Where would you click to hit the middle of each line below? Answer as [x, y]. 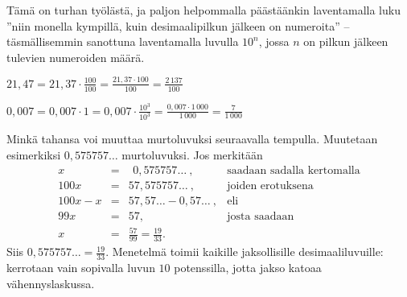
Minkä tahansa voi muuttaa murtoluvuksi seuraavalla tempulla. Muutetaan [192, 139]
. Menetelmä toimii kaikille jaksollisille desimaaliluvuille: [245, 252]
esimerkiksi [34, 155]
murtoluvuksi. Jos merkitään [192, 155]
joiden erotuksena [270, 186]
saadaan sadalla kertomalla [294, 170]
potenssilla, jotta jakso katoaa [248, 267]
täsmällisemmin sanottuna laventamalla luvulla [123, 41]
